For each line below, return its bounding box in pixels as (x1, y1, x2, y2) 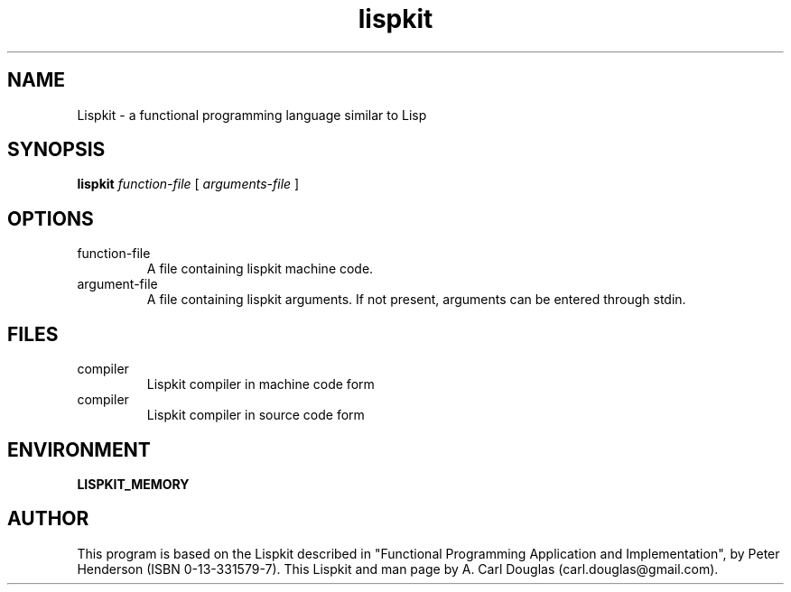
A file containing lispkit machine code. (146, 261, 374, 277)
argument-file (77, 276, 158, 292)
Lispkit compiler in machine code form (146, 376, 375, 393)
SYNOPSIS (7, 138, 106, 162)
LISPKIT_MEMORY (77, 476, 190, 492)
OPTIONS (7, 207, 94, 230)
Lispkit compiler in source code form (146, 407, 365, 423)
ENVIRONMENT (7, 438, 151, 461)
